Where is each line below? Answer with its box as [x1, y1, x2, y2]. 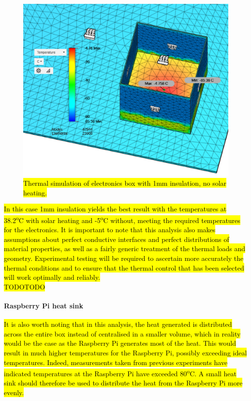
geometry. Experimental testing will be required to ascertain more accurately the [4, 253, 244, 263]
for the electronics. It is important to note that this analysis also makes [4, 225, 216, 235]
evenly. [4, 387, 24, 398]
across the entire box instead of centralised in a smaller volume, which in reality [4, 328, 241, 338]
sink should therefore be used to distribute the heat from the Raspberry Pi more [4, 378, 243, 388]
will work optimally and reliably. [4, 272, 100, 282]
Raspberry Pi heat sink [4, 301, 83, 311]
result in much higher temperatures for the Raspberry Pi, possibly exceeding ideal [4, 348, 247, 358]
